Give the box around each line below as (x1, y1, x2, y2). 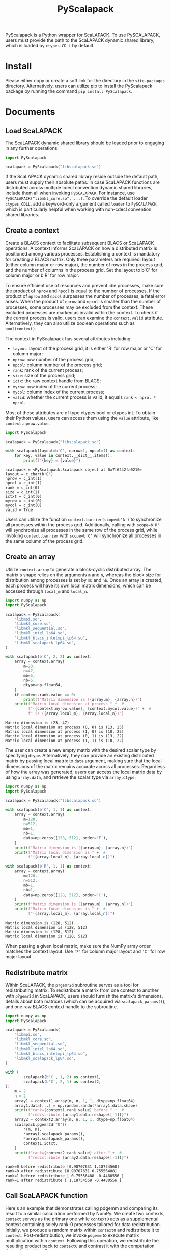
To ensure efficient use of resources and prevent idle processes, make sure (5, 282, 164, 288)
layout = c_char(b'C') (5, 472, 53, 477)
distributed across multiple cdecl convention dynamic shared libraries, (5, 184, 153, 190)
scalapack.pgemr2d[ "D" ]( (14, 1122, 67, 1127)
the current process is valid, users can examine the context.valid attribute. (5, 315, 164, 321)
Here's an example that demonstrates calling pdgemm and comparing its (5, 1205, 158, 1211)
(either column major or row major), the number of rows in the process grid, (5, 261, 164, 268)
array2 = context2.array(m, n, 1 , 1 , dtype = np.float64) (14, 1117, 136, 1123)
